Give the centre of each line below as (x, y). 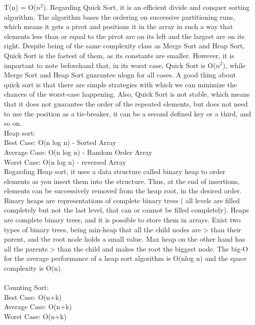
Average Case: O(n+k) (38, 307)
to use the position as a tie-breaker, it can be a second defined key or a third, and (127, 113)
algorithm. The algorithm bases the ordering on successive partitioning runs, (120, 17)
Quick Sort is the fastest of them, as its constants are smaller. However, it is (119, 55)
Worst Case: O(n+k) (35, 316)
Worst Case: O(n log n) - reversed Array (65, 162)
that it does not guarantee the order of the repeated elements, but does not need (126, 103)
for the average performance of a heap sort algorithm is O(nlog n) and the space (125, 258)
